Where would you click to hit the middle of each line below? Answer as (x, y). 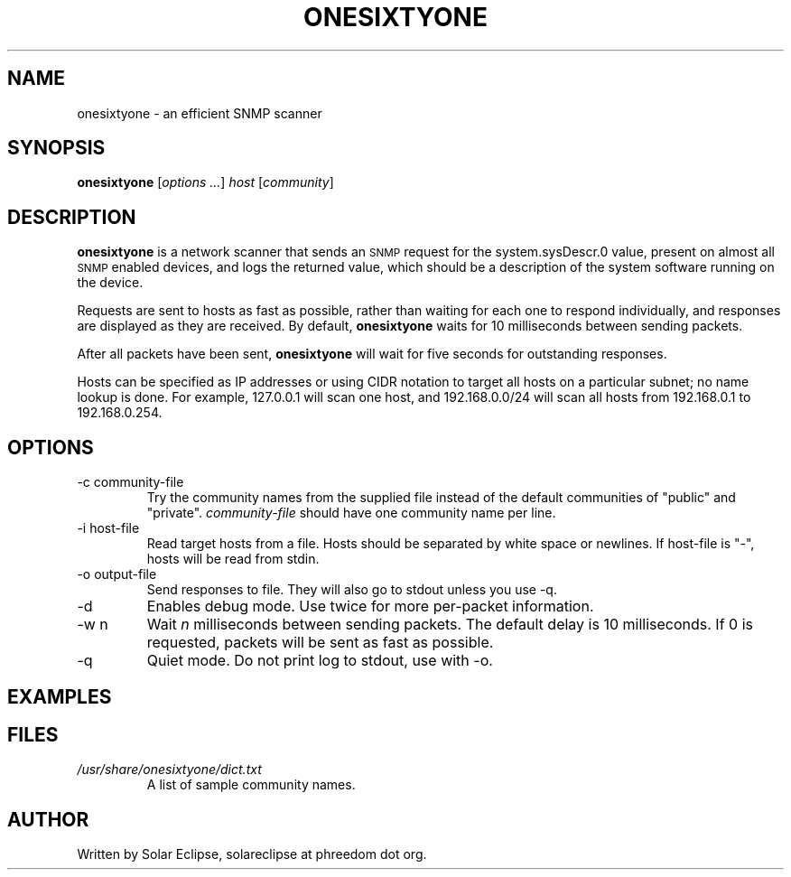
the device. (110, 283)
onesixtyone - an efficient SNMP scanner (200, 113)
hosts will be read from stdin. (233, 559)
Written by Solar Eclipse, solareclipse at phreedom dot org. (252, 854)
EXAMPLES (60, 696)
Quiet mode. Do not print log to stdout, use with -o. (320, 661)
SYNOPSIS (56, 148)
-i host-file (108, 528)
